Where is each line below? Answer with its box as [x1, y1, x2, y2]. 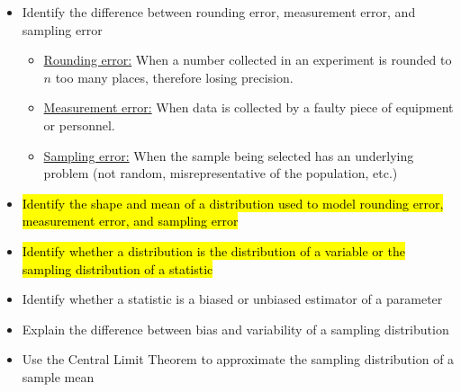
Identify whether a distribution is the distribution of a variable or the [22, 241, 405, 260]
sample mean [22, 367, 95, 386]
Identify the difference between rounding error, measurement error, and [22, 3, 416, 21]
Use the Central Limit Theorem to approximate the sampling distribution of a [22, 350, 455, 369]
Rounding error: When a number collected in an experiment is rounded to [43, 50, 452, 69]
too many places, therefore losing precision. [55, 67, 294, 86]
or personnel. [43, 115, 115, 134]
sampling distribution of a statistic [22, 259, 213, 278]
